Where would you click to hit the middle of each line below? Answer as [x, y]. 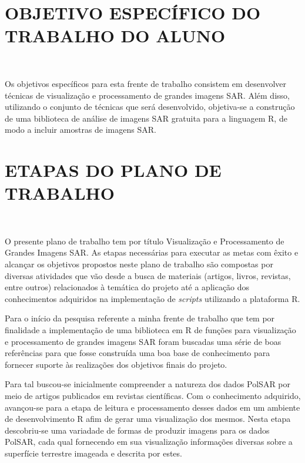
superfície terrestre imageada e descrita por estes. [93, 453]
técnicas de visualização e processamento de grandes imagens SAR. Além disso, [147, 95]
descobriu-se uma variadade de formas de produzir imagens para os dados [137, 430]
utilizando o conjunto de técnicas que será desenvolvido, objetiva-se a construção [150, 107]
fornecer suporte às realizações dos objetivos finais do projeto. [116, 364]
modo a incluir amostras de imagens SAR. [81, 130]
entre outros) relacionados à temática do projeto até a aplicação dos [127, 287]
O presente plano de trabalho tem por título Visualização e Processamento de [145, 241]
